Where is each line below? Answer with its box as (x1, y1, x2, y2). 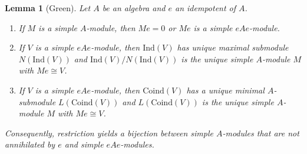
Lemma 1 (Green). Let (5, 2, 91, 14)
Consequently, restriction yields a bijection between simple (5, 126, 213, 139)
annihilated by (5, 138, 55, 150)
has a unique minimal (186, 83, 265, 96)
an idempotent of (175, 2, 236, 14)
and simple (64, 138, 104, 150)
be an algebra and (102, 2, 166, 14)
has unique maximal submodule (177, 41, 289, 53)
